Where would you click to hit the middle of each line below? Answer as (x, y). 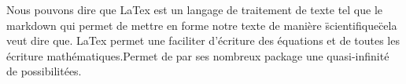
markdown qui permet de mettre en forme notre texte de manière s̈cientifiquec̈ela (202, 25)
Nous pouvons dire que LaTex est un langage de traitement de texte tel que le (195, 9)
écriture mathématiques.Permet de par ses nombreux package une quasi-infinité (198, 55)
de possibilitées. (44, 71)
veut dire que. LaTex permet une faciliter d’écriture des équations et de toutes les (203, 40)
